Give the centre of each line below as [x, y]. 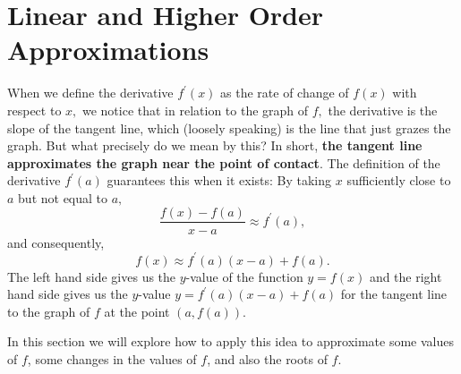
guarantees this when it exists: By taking [219, 180]
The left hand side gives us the [92, 276]
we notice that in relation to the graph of [195, 110]
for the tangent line [394, 294]
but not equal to [63, 197]
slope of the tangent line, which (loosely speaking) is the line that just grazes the [229, 127]
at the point [137, 311]
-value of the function [244, 276]
